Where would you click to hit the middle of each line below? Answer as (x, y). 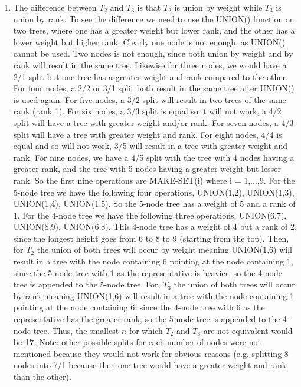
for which (146, 330)
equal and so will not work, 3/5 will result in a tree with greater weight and (150, 146)
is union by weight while (218, 7)
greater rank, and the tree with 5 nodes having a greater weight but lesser (147, 169)
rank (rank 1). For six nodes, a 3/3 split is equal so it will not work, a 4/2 (147, 111)
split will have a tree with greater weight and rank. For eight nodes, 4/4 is (148, 134)
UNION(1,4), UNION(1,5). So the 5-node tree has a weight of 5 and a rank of (154, 204)
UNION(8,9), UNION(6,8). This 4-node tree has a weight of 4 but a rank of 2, (155, 226)
